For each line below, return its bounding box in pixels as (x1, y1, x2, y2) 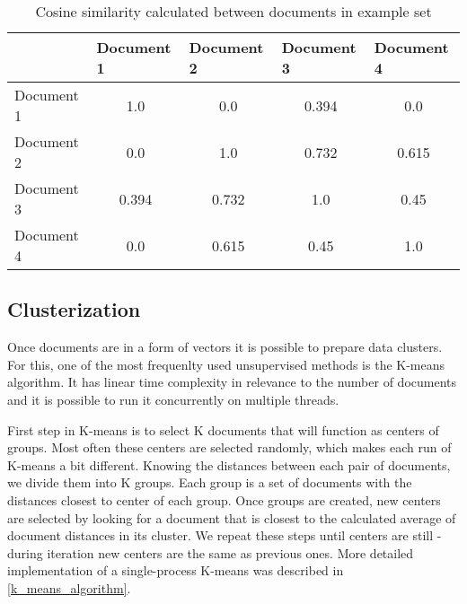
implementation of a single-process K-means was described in (7, 561, 344, 580)
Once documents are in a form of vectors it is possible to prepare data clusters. (7, 337, 443, 356)
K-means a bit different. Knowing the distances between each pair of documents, (7, 455, 451, 474)
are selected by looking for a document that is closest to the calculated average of (7, 508, 456, 527)
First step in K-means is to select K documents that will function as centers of (7, 420, 439, 439)
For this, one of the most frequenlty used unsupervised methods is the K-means (7, 355, 445, 373)
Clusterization (7, 295, 141, 323)
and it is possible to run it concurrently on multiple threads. (7, 390, 339, 408)
